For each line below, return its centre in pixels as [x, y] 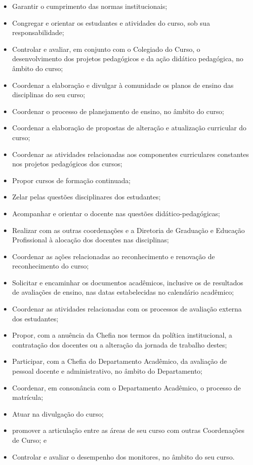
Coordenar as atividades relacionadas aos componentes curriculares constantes [130, 154]
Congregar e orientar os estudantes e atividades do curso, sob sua [111, 22]
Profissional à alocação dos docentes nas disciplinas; [90, 240]
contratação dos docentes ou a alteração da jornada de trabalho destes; [120, 344]
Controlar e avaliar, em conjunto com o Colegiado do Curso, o [106, 49]
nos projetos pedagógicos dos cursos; [67, 164]
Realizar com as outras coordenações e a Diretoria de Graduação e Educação [128, 230]
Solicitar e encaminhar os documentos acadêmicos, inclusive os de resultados [128, 282]
